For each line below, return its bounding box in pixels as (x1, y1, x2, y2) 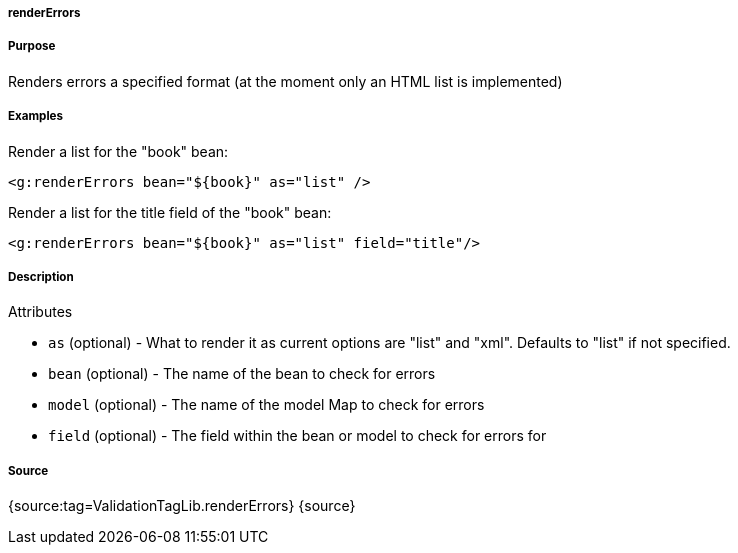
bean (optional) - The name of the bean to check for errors (48, 365, 436, 383)
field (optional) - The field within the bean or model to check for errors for (48, 427, 547, 445)
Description (8, 269, 74, 284)
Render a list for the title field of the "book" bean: (8, 203, 332, 221)
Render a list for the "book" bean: (8, 142, 229, 160)
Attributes (8, 303, 73, 321)
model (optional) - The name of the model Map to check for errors (48, 396, 485, 414)
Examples (8, 109, 63, 124)
